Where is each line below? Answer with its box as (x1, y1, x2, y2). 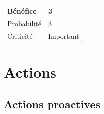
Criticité (7, 31, 33, 41)
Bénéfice (7, 5, 37, 16)
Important (48, 31, 79, 41)
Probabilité (7, 18, 41, 29)
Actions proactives (4, 96, 101, 112)
